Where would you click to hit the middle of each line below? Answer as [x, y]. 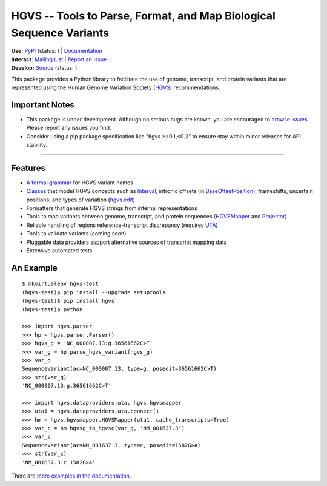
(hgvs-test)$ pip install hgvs [68, 301]
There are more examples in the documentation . [71, 476]
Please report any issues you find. [69, 128]
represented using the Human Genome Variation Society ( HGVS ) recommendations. [116, 87]
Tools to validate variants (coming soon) [76, 234]
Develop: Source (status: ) [44, 68]
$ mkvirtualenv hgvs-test [61, 284]
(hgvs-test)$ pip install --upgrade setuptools [94, 292]
